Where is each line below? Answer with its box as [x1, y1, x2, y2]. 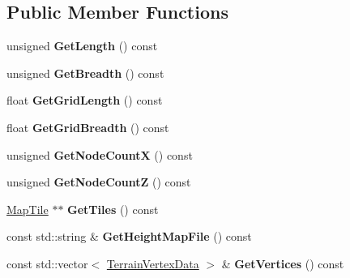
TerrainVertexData [106, 254, 199, 272]
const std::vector [6, 254, 88, 272]
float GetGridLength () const [6, 92, 163, 109]
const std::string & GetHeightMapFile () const [6, 228, 252, 245]
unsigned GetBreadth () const [6, 64, 164, 81]
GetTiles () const [67, 200, 159, 217]
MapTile [6, 200, 49, 217]
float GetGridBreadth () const [6, 118, 169, 135]
